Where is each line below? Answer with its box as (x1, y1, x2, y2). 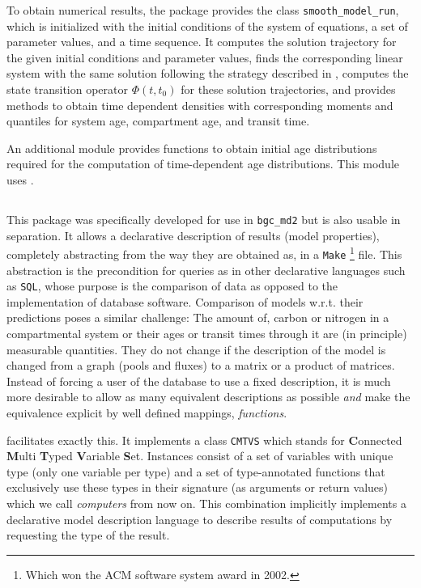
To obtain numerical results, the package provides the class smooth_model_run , (6, 2, 399, 18)
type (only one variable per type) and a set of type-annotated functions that (6, 463, 385, 480)
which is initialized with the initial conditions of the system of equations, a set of (6, 17, 408, 34)
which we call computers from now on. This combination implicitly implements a (6, 494, 406, 511)
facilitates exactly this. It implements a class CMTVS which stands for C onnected (6, 431, 402, 448)
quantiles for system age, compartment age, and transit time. (6, 112, 310, 129)
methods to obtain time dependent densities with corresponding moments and (6, 96, 393, 113)
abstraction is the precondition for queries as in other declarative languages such (6, 261, 406, 278)
